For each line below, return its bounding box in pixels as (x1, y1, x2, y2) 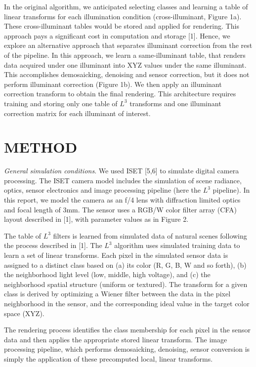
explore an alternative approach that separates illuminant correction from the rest (4, 40, 253, 50)
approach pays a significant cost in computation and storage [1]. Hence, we (4, 30, 230, 41)
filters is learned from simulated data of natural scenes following (53, 230, 247, 241)
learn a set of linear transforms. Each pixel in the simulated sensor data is (4, 250, 228, 260)
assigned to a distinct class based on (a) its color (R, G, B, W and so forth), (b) (4, 259, 247, 270)
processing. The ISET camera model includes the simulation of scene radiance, (4, 175, 242, 185)
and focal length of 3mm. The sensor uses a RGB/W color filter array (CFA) (4, 204, 237, 214)
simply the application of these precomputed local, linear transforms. (4, 353, 213, 364)
